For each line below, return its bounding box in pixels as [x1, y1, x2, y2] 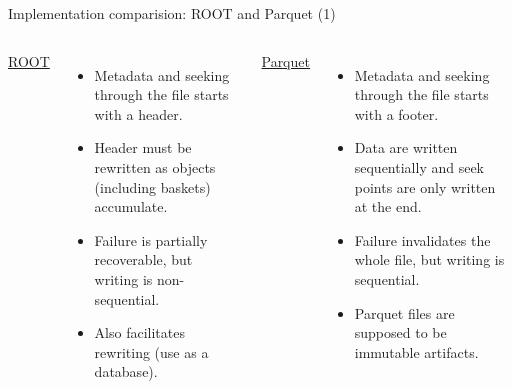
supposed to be [354, 322, 447, 343]
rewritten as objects [94, 156, 216, 177]
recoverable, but [94, 249, 193, 270]
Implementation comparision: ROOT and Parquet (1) [8, 3, 336, 23]
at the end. [354, 196, 422, 217]
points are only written [354, 176, 496, 197]
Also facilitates [94, 322, 185, 343]
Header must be [94, 137, 192, 158]
